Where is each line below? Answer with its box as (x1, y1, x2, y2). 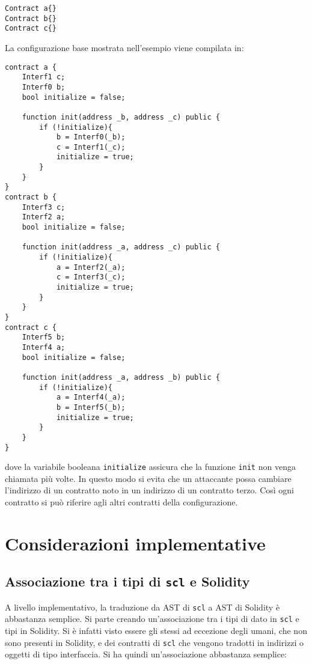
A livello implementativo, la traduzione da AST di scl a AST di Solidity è (5, 600, 280, 613)
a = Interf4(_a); (56, 393, 126, 402)
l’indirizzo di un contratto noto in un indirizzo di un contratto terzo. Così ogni (5, 484, 294, 496)
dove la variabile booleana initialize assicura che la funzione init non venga (5, 460, 296, 473)
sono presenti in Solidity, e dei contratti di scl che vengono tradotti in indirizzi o (5, 636, 304, 648)
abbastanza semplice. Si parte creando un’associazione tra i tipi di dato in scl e (5, 612, 299, 625)
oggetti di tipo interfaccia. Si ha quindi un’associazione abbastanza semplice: (5, 648, 287, 660)
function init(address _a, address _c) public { (22, 243, 220, 252)
